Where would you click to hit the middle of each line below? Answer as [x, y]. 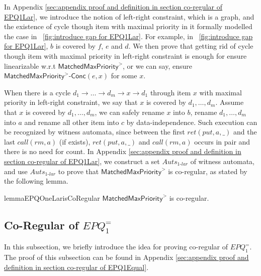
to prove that [78, 171]
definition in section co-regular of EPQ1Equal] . [76, 267]
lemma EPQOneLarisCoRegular [52, 197]
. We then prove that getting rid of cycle [191, 46]
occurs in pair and [222, 141]
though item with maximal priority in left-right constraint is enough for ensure [125, 55]
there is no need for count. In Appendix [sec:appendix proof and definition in [123, 151]
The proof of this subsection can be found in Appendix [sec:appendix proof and [126, 257]
